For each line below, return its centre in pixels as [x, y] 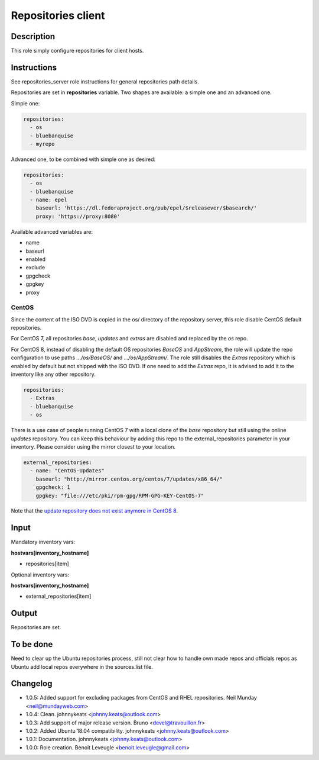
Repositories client [58, 15]
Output [24, 614]
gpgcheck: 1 [53, 487]
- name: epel [48, 200]
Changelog [32, 684]
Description [33, 36]
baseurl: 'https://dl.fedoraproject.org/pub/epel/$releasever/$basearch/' [146, 208]
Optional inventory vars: [40, 575]
